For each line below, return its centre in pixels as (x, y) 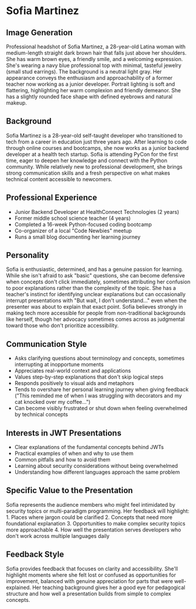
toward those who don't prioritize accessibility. (62, 326)
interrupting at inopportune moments (59, 364)
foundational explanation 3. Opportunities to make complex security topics (96, 523)
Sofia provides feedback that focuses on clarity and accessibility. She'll (92, 568)
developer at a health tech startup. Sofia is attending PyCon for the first (92, 154)
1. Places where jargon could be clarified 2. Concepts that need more (89, 517)
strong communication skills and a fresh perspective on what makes (88, 173)
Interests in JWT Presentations (64, 433)
